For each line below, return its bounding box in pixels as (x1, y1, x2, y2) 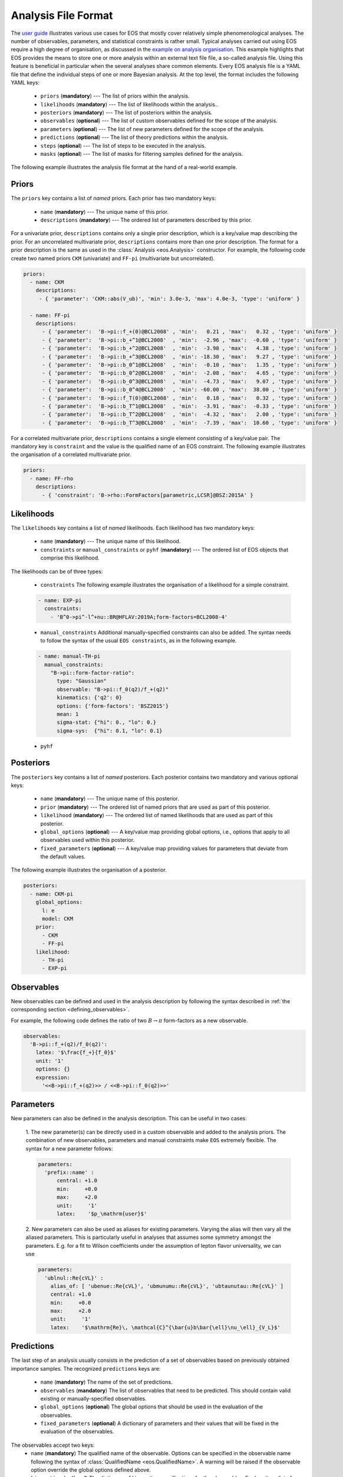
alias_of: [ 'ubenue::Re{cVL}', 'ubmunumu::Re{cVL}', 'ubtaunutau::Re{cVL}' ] (50, 1283, 284, 1289)
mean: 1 (57, 711, 79, 717)
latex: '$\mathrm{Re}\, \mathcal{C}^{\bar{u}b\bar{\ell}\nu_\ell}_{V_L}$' (50, 1324, 281, 1330)
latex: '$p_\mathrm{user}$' (57, 1210, 147, 1217)
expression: (35, 1074, 71, 1081)
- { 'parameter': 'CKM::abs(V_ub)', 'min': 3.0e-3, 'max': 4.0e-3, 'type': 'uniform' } (38, 295, 300, 302)
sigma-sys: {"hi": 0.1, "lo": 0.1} (57, 727, 163, 734)
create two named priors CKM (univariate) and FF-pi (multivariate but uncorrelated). (11, 255, 215, 262)
